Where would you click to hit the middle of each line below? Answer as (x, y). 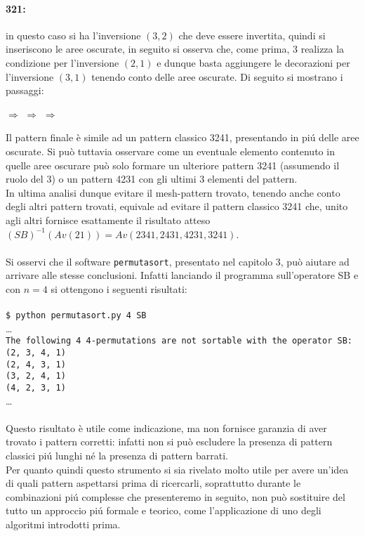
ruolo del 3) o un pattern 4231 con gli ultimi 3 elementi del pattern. (152, 179)
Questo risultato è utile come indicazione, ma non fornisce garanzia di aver (166, 427)
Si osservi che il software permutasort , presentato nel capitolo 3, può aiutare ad (178, 261)
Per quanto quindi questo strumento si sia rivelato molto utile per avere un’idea (177, 469)
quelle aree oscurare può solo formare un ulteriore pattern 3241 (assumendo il (173, 165)
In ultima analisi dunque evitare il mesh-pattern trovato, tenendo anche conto (173, 192)
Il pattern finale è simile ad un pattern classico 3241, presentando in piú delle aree (182, 137)
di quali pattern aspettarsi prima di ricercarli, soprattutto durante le (153, 483)
